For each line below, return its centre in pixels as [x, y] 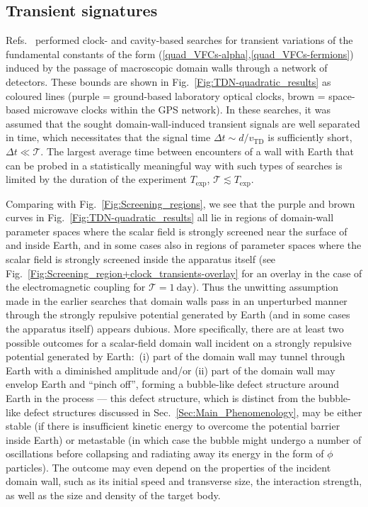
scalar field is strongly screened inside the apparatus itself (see [141, 258]
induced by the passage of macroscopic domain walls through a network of [167, 68]
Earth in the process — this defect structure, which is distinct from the [161, 397]
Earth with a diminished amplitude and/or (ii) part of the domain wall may [171, 370]
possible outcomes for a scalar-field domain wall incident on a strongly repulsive [179, 342]
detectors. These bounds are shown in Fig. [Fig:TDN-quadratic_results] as [168, 81]
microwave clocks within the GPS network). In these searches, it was [182, 110]
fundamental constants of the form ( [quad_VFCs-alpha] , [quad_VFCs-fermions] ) [180, 54]
